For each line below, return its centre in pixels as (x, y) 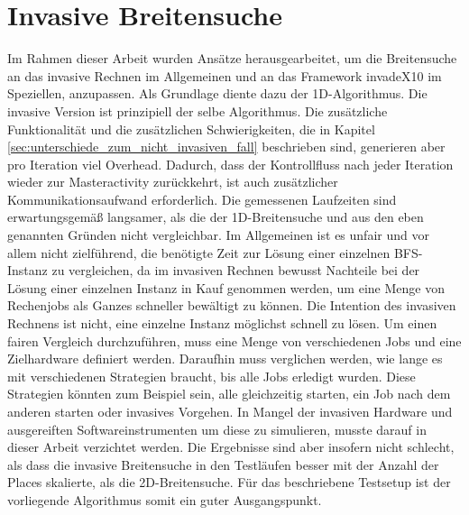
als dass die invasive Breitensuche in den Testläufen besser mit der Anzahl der (223, 464)
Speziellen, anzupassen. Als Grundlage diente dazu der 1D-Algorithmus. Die (217, 93)
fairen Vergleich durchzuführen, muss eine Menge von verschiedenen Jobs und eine (234, 340)
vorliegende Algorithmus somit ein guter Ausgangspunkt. (165, 499)
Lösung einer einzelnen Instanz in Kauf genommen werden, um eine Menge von (226, 287)
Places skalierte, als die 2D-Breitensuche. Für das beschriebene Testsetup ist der (229, 482)
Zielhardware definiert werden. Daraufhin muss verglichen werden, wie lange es (225, 359)
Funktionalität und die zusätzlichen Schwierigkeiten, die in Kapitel (191, 129)
